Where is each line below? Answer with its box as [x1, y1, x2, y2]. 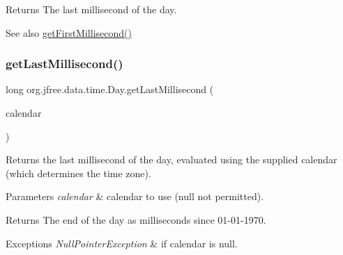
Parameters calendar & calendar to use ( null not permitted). [6, 189, 264, 204]
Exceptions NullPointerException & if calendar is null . [6, 236, 238, 250]
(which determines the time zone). [6, 165, 151, 180]
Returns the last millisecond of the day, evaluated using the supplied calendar [6, 152, 337, 167]
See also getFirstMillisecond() [6, 25, 132, 40]
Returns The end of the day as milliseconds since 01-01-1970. [6, 212, 266, 227]
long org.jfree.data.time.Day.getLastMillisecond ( [6, 82, 214, 97]
